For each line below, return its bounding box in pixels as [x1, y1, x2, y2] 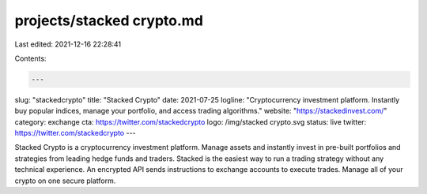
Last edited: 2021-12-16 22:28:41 [14, 39, 122, 49]
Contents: [14, 54, 47, 63]
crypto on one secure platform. [14, 176, 116, 185]
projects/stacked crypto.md [14, 12, 203, 29]
